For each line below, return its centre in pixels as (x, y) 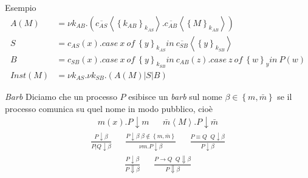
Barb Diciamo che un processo (61, 96)
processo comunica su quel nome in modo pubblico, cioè (109, 108)
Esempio (21, 7)
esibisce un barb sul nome (175, 96)
